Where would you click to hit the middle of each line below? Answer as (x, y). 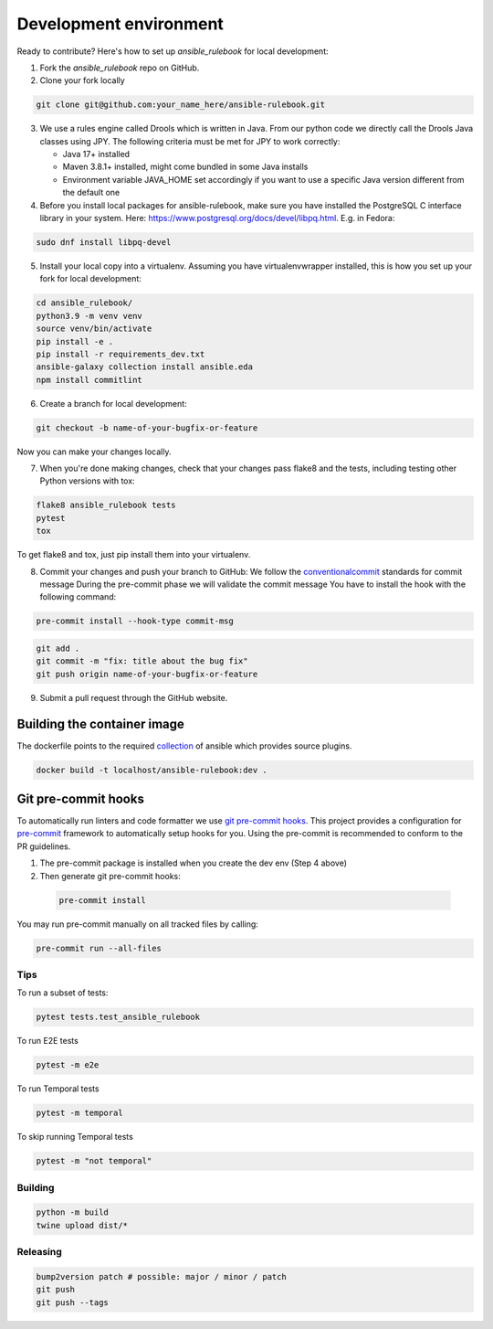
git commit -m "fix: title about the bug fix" (142, 661)
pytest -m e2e (68, 1065)
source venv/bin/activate (94, 329)
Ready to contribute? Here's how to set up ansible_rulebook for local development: (173, 51)
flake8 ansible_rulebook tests (106, 505)
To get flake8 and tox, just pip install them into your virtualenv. (134, 555)
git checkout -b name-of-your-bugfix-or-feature (147, 428)
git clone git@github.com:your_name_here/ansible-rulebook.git (181, 105)
